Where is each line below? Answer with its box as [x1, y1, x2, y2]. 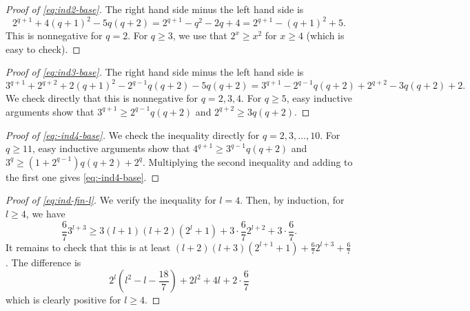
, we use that [172, 28, 227, 43]
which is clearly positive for [6, 292, 121, 307]
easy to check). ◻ [6, 41, 81, 56]
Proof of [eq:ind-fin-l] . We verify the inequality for [6, 193, 216, 207]
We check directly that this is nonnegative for [6, 91, 198, 105]
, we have [25, 206, 65, 220]
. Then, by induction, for [240, 193, 345, 207]
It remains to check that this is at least [6, 239, 171, 254]
